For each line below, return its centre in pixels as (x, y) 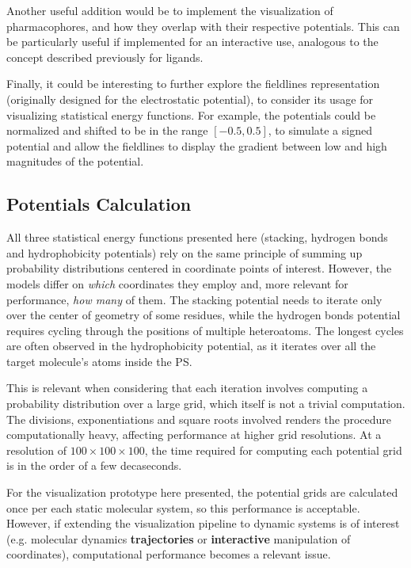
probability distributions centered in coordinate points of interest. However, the (199, 268)
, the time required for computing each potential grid (273, 450)
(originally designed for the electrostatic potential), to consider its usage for (190, 99)
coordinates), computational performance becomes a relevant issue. (169, 554)
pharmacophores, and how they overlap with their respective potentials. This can (203, 26)
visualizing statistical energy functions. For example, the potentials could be (191, 114)
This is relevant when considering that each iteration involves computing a (187, 388)
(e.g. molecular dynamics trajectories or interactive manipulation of (179, 538)
